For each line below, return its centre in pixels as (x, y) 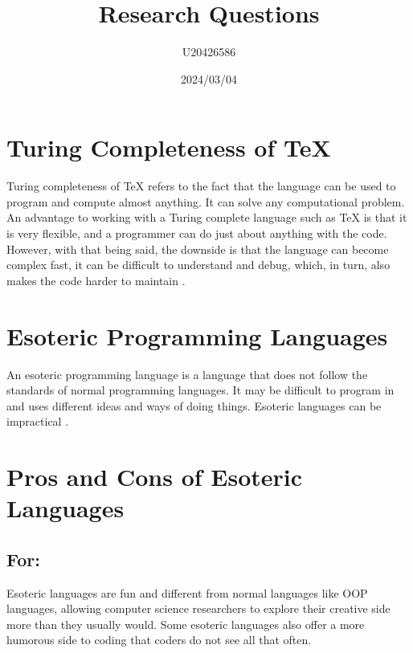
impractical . (38, 421)
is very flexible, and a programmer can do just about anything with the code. (197, 233)
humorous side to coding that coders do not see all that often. (159, 640)
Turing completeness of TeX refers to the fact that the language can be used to (201, 186)
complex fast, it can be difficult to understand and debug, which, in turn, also (198, 265)
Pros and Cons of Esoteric (155, 477)
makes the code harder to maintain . (96, 280)
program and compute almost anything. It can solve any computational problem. (206, 201)
